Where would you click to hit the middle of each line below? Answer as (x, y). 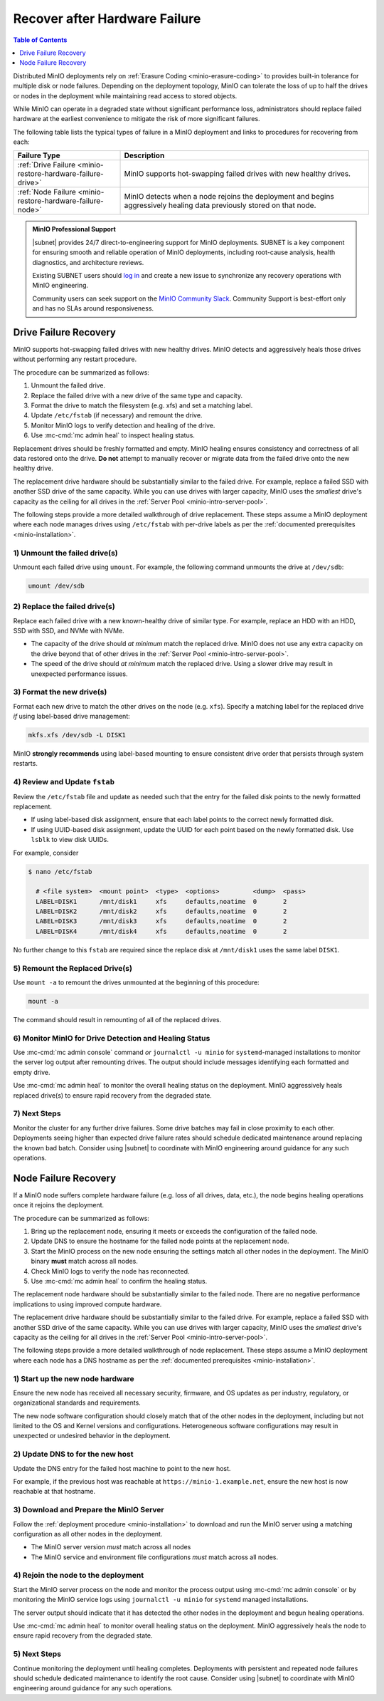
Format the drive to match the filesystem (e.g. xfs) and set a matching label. (142, 405)
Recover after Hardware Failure (107, 19)
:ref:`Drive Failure (47, 165)
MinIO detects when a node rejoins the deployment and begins (229, 197)
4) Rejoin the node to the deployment (79, 1576)
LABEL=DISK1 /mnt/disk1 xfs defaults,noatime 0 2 (161, 901)
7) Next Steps (37, 1113)
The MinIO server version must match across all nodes (111, 1547)
